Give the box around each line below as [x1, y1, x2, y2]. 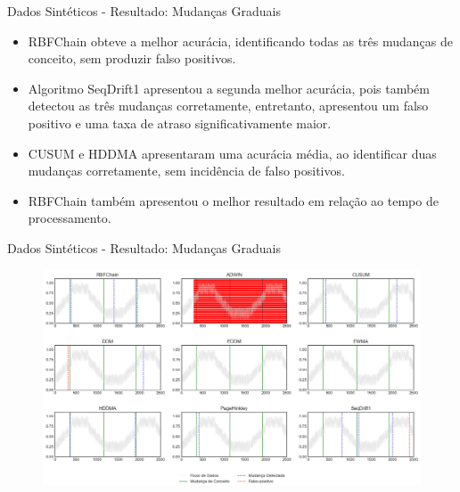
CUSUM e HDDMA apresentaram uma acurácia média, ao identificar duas [28, 143, 437, 162]
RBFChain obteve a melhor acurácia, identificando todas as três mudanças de [28, 31, 454, 50]
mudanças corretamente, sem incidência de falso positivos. [28, 161, 345, 180]
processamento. [28, 209, 111, 227]
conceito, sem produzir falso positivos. [28, 49, 236, 68]
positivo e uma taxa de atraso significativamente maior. [28, 113, 332, 132]
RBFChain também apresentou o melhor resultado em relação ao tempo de [28, 191, 439, 209]
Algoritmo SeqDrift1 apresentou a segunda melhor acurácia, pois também [28, 78, 430, 97]
